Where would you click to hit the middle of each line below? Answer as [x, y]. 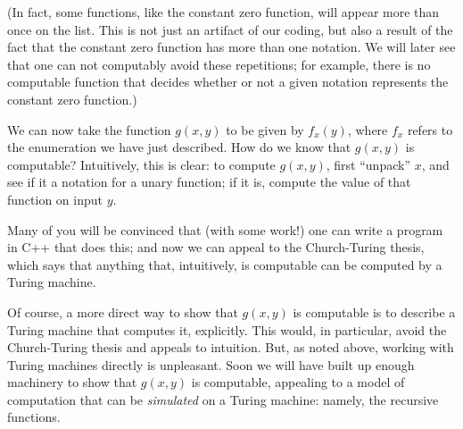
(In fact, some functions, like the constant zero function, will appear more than [223, 12]
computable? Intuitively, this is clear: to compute [141, 164]
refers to [430, 129]
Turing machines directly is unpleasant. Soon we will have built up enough [211, 364]
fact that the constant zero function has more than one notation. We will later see [231, 47]
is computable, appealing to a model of [298, 382]
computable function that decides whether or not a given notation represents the [228, 82]
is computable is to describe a [374, 311]
